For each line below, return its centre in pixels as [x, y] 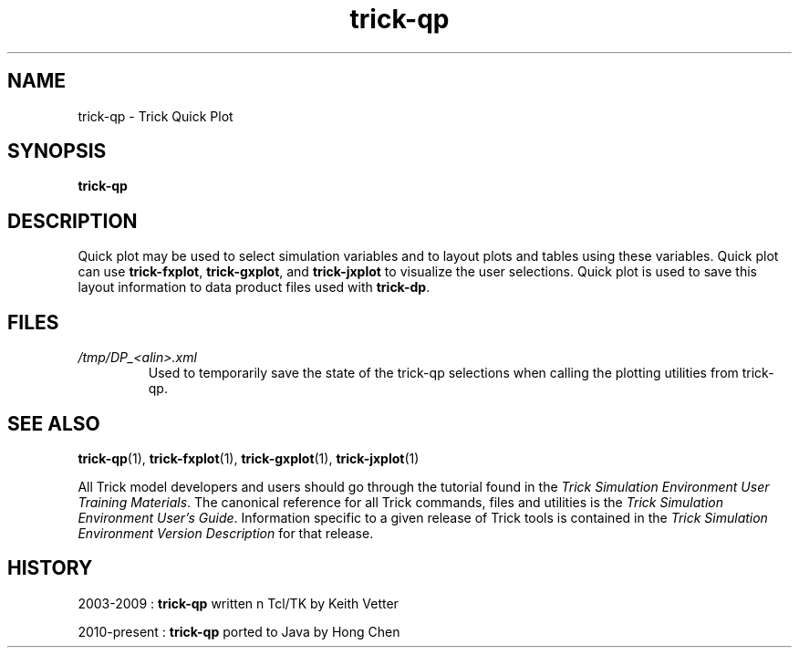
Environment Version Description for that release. [226, 533]
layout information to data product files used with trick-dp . [254, 287]
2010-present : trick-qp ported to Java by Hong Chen [239, 631]
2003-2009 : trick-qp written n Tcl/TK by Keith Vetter [238, 603]
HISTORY [50, 568]
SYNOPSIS [57, 151]
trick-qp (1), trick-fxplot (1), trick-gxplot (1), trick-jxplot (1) [249, 458]
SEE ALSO [54, 423]
